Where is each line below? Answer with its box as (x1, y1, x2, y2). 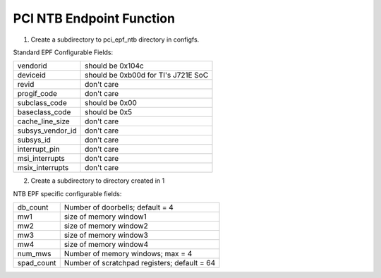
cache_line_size (17, 116, 70, 126)
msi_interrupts (17, 154, 65, 164)
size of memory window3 (64, 230, 148, 240)
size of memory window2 (64, 221, 148, 231)
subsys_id (17, 135, 51, 145)
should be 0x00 (85, 98, 137, 108)
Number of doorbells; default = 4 (64, 203, 174, 212)
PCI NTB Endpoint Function (13, 11, 176, 26)
